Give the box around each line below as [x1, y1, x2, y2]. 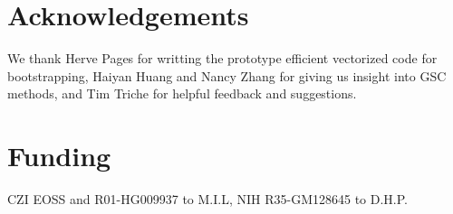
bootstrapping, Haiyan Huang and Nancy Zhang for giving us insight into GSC [7, 66, 447, 85]
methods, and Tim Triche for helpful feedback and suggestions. [7, 84, 357, 103]
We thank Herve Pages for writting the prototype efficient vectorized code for [7, 49, 438, 68]
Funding [7, 137, 111, 174]
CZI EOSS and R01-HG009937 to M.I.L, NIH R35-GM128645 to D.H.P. [7, 190, 408, 209]
